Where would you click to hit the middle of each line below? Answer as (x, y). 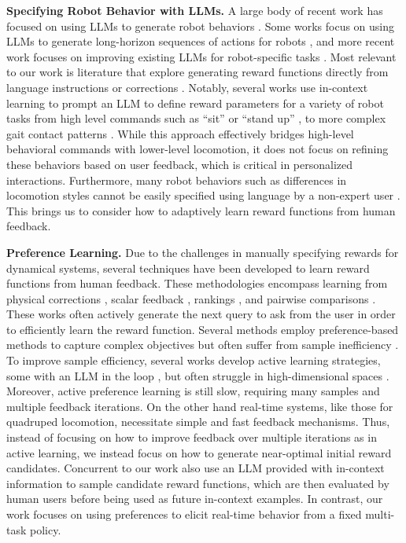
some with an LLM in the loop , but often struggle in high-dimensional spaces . (198, 375)
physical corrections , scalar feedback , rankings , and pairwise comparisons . (191, 298)
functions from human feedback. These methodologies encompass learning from (197, 283)
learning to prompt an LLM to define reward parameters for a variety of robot (195, 103)
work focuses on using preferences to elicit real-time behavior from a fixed (184, 514)
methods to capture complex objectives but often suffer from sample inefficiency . (203, 345)
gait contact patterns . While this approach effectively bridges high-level (180, 133)
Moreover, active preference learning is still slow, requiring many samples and (193, 391)
